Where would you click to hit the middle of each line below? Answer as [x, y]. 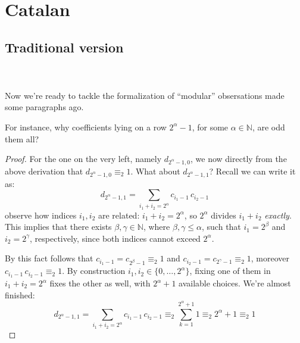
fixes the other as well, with [100, 283]
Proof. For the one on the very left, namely [83, 159]
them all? [22, 138]
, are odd [268, 127]
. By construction [94, 271]
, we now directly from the [239, 159]
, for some [210, 127]
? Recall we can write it [252, 171]
